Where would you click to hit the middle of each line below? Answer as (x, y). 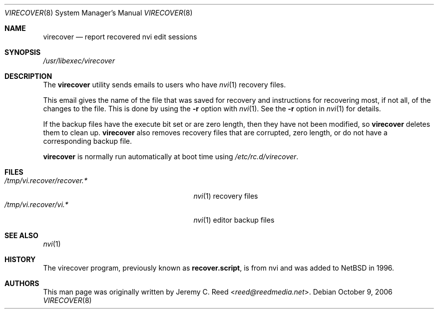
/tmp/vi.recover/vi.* (36, 204)
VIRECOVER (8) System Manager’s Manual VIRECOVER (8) (99, 13)
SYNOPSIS (23, 52)
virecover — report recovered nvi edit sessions (120, 37)
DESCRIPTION (28, 76)
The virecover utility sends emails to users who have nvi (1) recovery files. (165, 85)
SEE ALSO (21, 235)
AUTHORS (22, 283)
